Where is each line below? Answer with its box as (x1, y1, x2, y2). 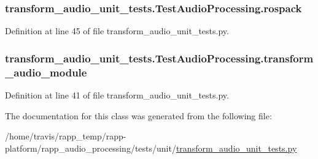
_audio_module (5, 64, 87, 79)
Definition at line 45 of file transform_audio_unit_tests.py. (5, 24, 229, 37)
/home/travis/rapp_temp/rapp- (5, 130, 126, 142)
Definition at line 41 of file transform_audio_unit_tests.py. (5, 88, 229, 101)
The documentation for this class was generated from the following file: (5, 109, 272, 122)
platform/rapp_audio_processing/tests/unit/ (5, 141, 176, 154)
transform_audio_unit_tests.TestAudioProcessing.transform (5, 50, 314, 65)
